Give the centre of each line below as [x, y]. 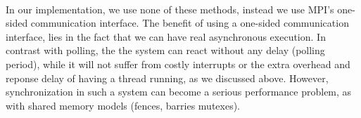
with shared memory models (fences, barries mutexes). [123, 105]
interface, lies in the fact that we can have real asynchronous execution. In [166, 36]
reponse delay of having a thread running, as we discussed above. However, [167, 78]
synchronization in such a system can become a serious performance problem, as [179, 92]
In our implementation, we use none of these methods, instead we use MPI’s [170, 9]
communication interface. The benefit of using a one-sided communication [190, 23]
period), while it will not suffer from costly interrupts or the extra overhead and [178, 64]
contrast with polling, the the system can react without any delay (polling [165, 50]
